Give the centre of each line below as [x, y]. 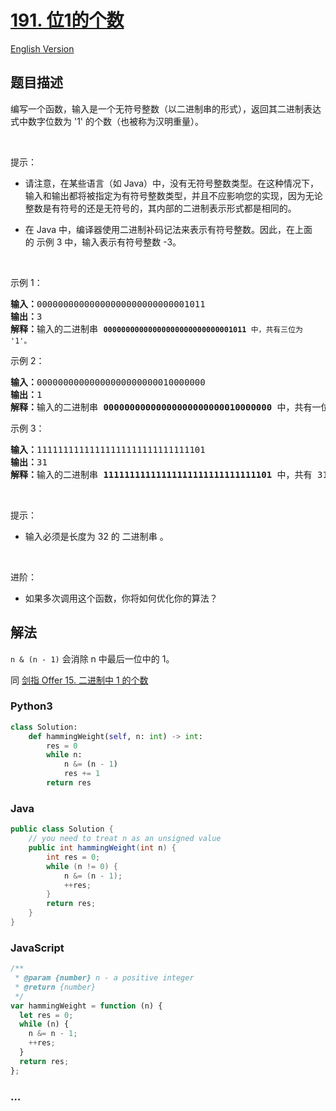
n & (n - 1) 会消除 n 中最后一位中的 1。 [92, 658]
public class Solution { [62, 829]
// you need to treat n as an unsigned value [125, 839]
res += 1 [82, 774]
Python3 [31, 706]
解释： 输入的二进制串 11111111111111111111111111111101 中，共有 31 [169, 474]
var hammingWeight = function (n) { [86, 1006]
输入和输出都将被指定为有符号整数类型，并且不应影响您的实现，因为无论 [173, 195]
